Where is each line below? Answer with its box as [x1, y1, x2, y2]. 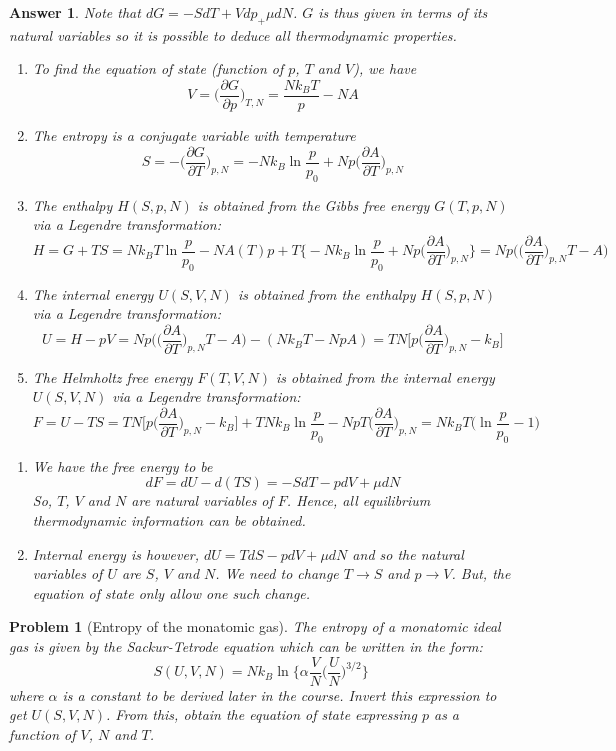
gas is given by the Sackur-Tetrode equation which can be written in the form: [9, 636, 483, 656]
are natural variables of [131, 490, 273, 511]
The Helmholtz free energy [32, 366, 193, 387]
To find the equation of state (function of [32, 58, 284, 79]
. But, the [451, 563, 511, 584]
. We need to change [215, 563, 339, 584]
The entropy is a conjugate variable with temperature [32, 125, 356, 146]
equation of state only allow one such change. [32, 582, 311, 603]
